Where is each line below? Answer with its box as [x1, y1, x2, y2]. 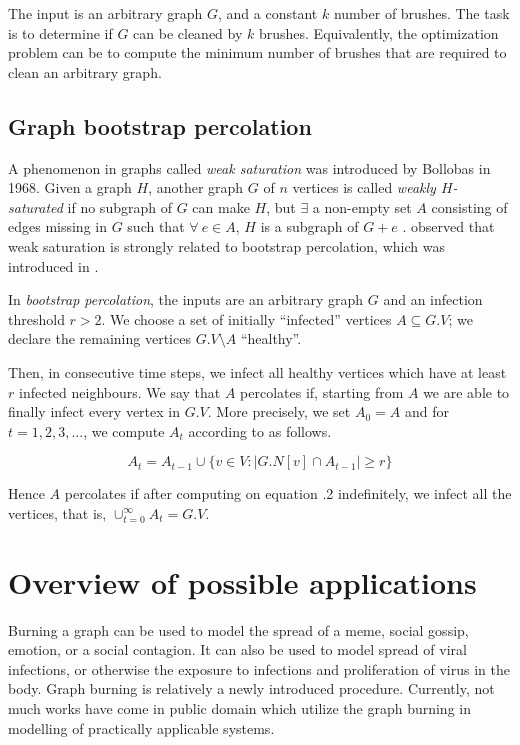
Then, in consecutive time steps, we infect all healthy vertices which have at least [8, 361, 507, 382]
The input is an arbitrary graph [8, 3, 203, 23]
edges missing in [8, 216, 107, 237]
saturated [8, 196, 63, 217]
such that [127, 216, 185, 237]
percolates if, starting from [240, 381, 404, 402]
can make [192, 196, 250, 217]
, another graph [148, 177, 244, 198]
